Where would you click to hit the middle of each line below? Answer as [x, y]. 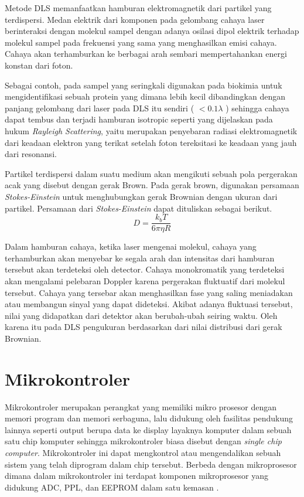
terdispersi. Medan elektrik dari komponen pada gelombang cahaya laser [135, 19]
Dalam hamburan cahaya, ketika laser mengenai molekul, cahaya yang [131, 246]
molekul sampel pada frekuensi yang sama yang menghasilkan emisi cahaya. [141, 42]
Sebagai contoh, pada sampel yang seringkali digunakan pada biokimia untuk [144, 85]
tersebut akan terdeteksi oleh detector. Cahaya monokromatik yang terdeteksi [145, 269]
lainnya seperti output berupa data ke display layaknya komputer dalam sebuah [148, 429]
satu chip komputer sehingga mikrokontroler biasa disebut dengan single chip [143, 441]
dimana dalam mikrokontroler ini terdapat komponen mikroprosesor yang [137, 476]
